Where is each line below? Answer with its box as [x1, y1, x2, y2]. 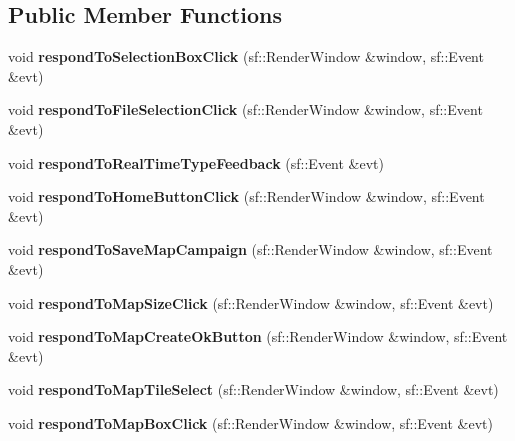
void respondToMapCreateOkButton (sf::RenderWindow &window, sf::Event [8, 326, 508, 347]
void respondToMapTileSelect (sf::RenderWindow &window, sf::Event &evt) [8, 379, 499, 400]
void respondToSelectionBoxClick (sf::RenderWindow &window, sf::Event [8, 46, 484, 67]
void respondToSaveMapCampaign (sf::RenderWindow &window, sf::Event [8, 239, 493, 260]
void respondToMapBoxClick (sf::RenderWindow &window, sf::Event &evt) [8, 412, 494, 433]
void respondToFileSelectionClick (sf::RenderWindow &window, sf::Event [8, 99, 483, 120]
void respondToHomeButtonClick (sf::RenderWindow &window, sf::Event [8, 186, 485, 207]
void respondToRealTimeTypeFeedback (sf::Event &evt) [8, 152, 384, 173]
